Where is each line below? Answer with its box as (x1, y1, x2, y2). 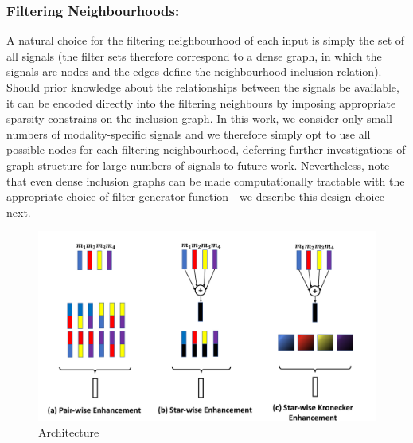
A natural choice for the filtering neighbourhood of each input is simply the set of (6, 32, 405, 49)
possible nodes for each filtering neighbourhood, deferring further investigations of (6, 141, 406, 158)
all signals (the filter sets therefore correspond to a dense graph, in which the (6, 47, 382, 64)
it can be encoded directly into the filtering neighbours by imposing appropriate (6, 94, 396, 111)
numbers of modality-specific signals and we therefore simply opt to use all (6, 125, 371, 142)
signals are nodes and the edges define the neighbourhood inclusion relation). (6, 63, 382, 80)
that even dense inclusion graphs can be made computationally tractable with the (6, 172, 405, 189)
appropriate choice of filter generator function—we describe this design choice (6, 188, 384, 205)
